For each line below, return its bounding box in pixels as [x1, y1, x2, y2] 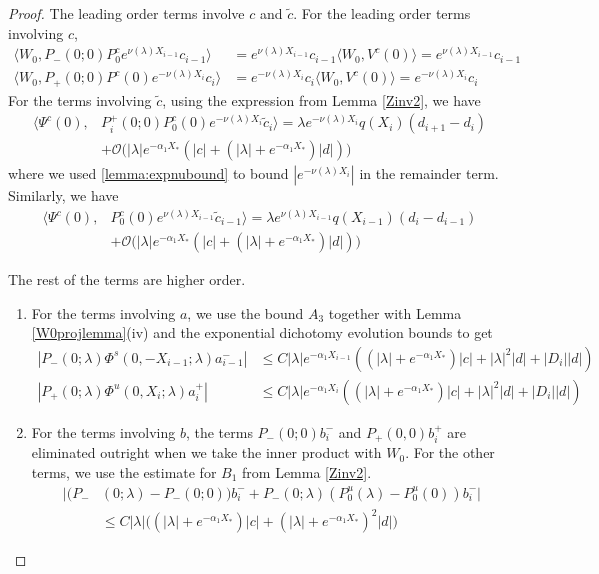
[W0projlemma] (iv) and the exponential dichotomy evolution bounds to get [31, 322, 493, 343]
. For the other [405, 442, 495, 463]
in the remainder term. [359, 163, 499, 184]
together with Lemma [328, 302, 462, 323]
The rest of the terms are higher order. [8, 269, 246, 290]
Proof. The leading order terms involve [8, 3, 245, 23]
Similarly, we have [8, 185, 119, 206]
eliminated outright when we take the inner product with [31, 442, 382, 463]
